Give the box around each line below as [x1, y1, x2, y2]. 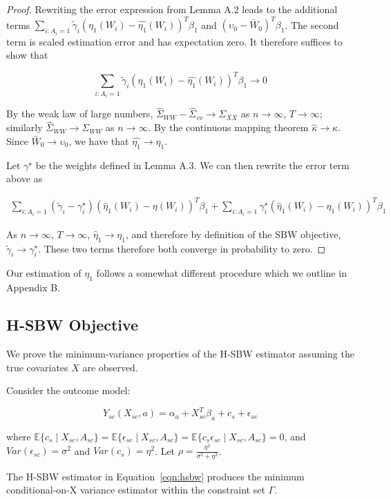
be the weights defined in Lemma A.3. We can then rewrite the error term [35, 157, 350, 172]
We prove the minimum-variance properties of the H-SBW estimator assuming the [6, 346, 354, 360]
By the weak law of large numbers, [6, 106, 153, 121]
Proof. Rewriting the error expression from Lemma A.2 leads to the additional [6, 2, 338, 16]
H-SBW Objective [6, 314, 139, 335]
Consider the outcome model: [6, 383, 131, 398]
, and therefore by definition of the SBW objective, [125, 226, 341, 241]
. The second [285, 17, 339, 32]
